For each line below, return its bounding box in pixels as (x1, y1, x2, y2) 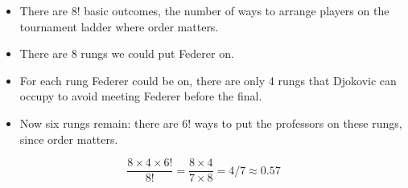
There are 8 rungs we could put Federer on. (19, 45, 234, 62)
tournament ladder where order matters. (19, 18, 219, 35)
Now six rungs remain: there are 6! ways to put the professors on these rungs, (19, 114, 402, 131)
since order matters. (19, 130, 118, 147)
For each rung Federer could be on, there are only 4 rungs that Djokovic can (19, 72, 397, 88)
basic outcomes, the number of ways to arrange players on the (84, 2, 389, 18)
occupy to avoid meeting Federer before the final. (19, 88, 262, 104)
